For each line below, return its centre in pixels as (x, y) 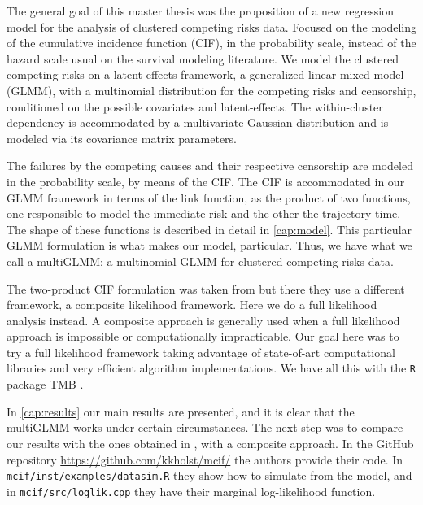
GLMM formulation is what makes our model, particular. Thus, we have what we (209, 245)
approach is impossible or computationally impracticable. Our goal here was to (203, 336)
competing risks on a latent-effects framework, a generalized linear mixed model (205, 74)
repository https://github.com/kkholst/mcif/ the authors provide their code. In (205, 459)
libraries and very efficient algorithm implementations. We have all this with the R (211, 368)
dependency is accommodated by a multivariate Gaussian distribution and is (198, 122)
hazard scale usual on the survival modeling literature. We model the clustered (203, 58)
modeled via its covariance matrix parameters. (122, 138)
